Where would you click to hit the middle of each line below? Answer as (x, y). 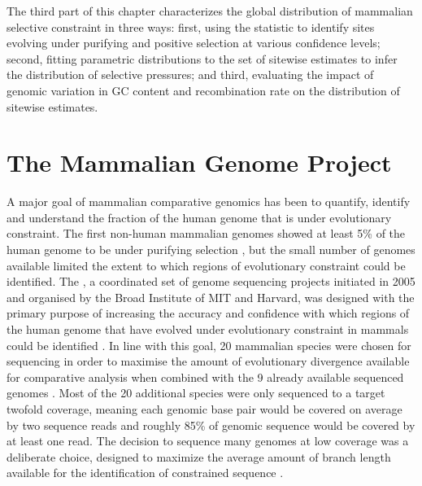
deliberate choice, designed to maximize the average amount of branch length (199, 456)
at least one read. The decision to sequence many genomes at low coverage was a (208, 441)
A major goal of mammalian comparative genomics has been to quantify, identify (209, 201)
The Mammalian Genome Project (199, 162)
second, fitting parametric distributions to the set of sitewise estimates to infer (202, 58)
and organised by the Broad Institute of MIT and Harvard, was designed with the (211, 297)
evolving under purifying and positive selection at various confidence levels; (194, 43)
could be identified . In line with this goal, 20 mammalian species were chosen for (209, 345)
